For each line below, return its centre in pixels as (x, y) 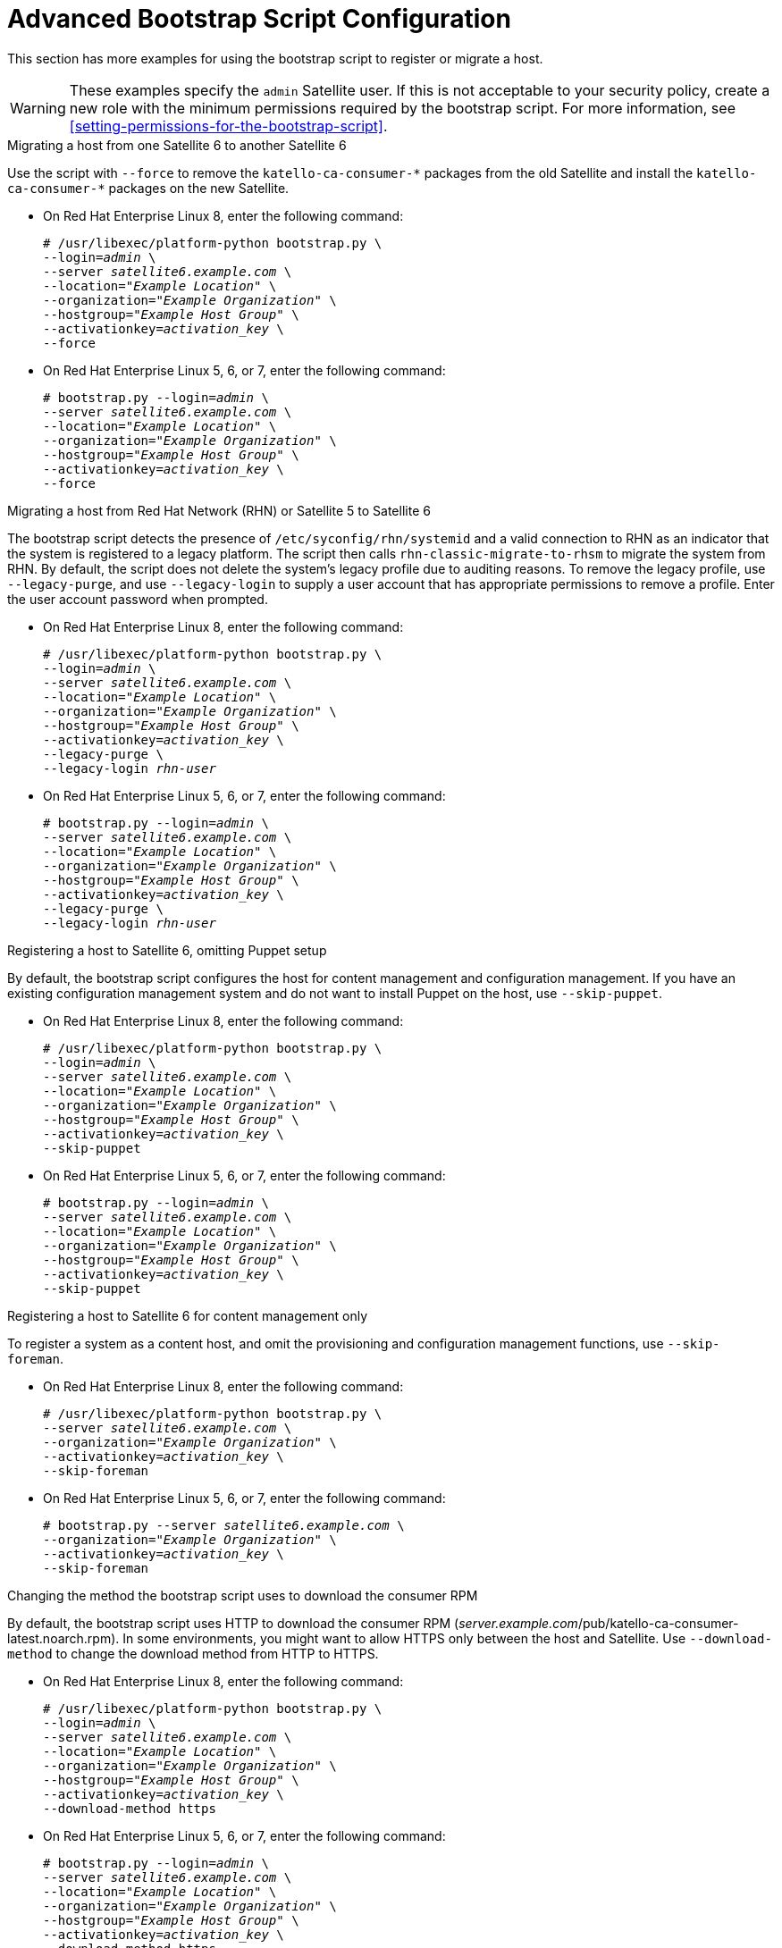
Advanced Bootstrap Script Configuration (259, 19)
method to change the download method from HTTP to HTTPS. (193, 1653)
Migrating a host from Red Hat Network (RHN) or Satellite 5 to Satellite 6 (219, 510)
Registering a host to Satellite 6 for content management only (188, 1315)
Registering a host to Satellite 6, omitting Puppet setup (167, 950)
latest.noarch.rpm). (63, 1638)
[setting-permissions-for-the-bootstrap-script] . (228, 126)
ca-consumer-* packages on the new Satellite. (148, 188)
